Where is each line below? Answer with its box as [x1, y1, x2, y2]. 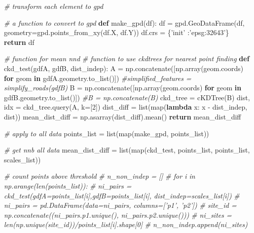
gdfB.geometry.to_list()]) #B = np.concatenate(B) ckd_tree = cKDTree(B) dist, [4, 92, 250, 102]
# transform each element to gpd [4, 1, 104, 11]
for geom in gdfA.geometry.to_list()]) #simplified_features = [4, 73, 191, 83]
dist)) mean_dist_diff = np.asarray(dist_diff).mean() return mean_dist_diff [4, 111, 241, 121]
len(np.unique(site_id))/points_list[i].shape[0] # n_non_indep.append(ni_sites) [4, 219, 248, 230]
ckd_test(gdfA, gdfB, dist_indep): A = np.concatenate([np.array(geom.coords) [4, 63, 244, 73]
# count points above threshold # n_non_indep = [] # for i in [4, 171, 195, 181]
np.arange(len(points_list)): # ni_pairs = [4, 180, 132, 191]
